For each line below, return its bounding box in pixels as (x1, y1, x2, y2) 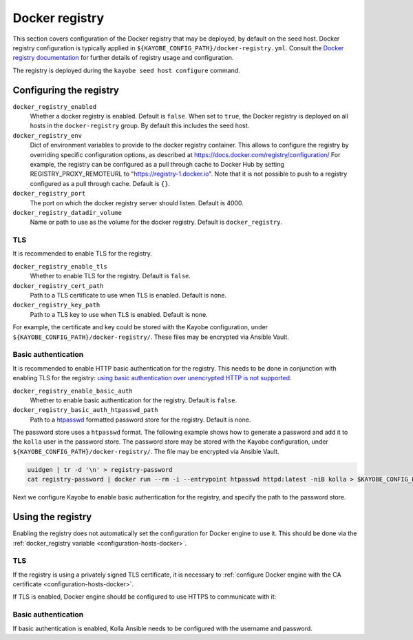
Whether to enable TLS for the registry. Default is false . (30, 272, 191, 280)
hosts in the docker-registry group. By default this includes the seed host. (30, 121, 250, 130)
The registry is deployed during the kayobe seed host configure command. (12, 66, 240, 74)
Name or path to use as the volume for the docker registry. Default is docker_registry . (30, 218, 283, 227)
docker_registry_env (12, 132, 83, 139)
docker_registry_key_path (12, 301, 100, 309)
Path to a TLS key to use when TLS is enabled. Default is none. (30, 310, 208, 318)
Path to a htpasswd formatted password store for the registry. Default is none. (30, 415, 251, 424)
